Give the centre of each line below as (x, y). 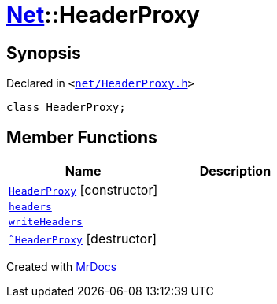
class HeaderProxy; (66, 108)
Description (235, 171)
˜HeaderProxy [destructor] (83, 239)
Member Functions (82, 137)
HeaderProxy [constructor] (83, 190)
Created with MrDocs (62, 267)
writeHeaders (46, 222)
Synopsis (44, 53)
